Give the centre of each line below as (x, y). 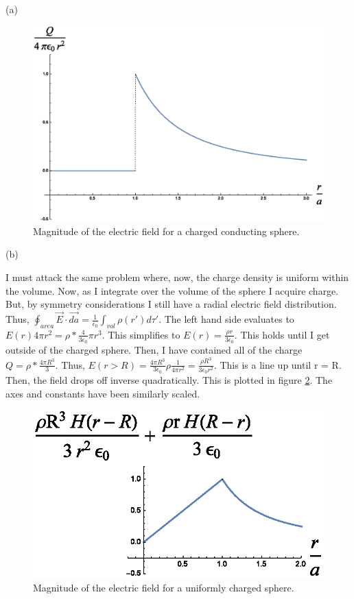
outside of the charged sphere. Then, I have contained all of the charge (154, 350)
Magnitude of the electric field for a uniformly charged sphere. (164, 587)
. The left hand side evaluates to (226, 319)
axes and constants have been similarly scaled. (103, 393)
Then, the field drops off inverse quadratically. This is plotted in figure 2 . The (169, 380)
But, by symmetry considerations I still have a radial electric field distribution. (171, 304)
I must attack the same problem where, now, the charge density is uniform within (177, 277)
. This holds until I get (282, 334)
